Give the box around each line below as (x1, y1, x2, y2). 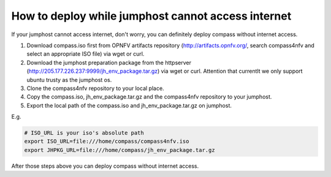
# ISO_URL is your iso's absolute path (24, 129, 144, 137)
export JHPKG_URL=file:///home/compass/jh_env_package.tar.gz (24, 146, 215, 153)
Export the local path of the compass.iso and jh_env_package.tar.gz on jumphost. (26, 102, 232, 109)
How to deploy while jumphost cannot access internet (11, 9, 292, 23)
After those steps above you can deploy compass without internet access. (11, 162, 199, 170)
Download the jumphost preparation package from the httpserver (26, 59, 192, 66)
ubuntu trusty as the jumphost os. (26, 76, 112, 83)
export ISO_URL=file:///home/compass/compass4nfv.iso (24, 138, 189, 145)
